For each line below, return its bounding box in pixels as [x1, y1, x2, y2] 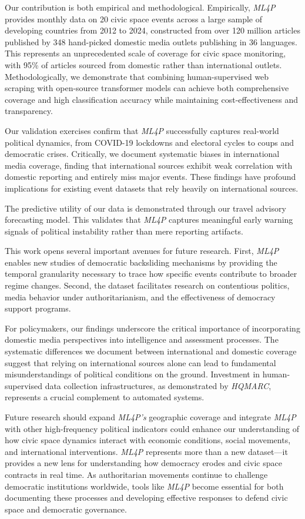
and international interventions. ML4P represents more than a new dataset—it [5, 445, 288, 457]
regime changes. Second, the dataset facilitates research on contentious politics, [5, 279, 290, 292]
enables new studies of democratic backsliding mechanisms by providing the [5, 256, 277, 268]
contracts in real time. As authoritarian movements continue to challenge [5, 468, 268, 480]
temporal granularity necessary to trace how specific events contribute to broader [5, 267, 297, 280]
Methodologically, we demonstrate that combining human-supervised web [5, 70, 269, 82]
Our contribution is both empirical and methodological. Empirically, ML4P [5, 1, 276, 13]
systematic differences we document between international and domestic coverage [5, 345, 297, 357]
